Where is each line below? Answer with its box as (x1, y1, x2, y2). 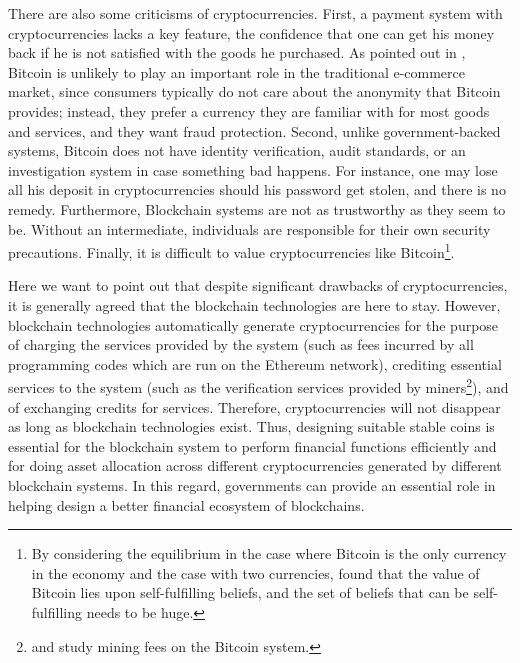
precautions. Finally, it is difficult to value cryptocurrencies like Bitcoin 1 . (8, 239, 455, 262)
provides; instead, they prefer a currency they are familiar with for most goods (8, 100, 490, 121)
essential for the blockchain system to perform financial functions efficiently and (8, 435, 497, 456)
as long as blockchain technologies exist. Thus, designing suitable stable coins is (8, 416, 495, 437)
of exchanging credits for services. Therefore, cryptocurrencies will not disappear (8, 396, 501, 417)
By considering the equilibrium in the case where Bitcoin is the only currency (31, 543, 507, 564)
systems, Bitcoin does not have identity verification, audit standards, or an (8, 140, 466, 161)
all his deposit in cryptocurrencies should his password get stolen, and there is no (8, 179, 506, 200)
